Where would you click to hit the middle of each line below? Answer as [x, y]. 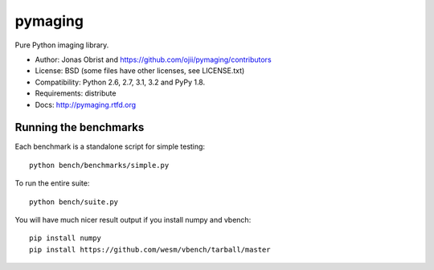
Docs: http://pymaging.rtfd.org [86, 104]
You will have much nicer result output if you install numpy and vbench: [133, 219]
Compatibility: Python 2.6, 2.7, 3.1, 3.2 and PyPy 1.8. [120, 82]
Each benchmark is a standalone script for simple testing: [110, 147]
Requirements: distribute [76, 93]
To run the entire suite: [52, 183]
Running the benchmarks [80, 127]
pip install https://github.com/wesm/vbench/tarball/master [150, 250]
